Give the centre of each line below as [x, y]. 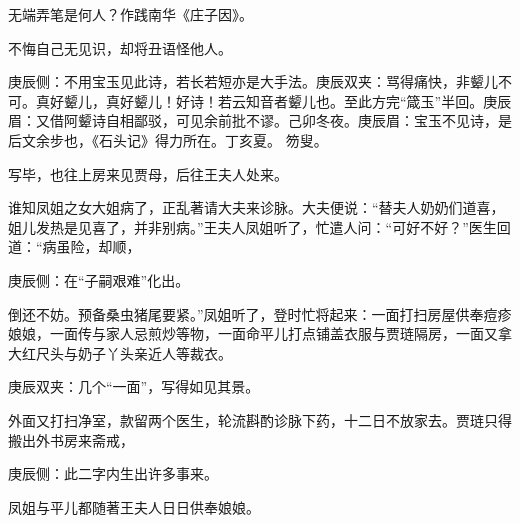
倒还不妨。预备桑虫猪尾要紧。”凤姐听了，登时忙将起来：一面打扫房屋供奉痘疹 [260, 313]
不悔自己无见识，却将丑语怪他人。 [120, 47]
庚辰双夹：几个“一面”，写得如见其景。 [134, 386]
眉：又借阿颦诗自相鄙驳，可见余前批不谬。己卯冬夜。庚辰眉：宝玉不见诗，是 [260, 120]
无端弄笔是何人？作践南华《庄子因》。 [130, 14]
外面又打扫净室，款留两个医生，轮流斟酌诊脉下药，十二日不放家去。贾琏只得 [260, 419]
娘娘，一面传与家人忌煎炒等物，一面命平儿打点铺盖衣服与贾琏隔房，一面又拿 [260, 333]
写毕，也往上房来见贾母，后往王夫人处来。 [148, 173]
